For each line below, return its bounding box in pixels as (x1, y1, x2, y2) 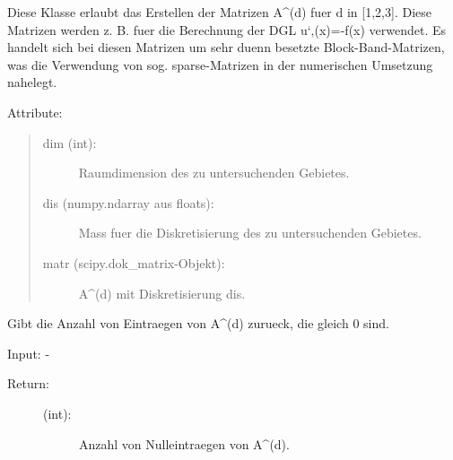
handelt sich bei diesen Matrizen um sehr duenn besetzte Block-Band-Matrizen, (7, 38, 445, 56)
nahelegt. (7, 73, 57, 91)
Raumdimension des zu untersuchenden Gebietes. (78, 163, 350, 182)
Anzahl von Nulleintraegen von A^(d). (79, 434, 290, 453)
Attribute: (7, 102, 63, 121)
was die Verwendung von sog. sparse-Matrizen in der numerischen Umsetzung (7, 55, 433, 74)
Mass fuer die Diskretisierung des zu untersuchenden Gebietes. (78, 223, 422, 242)
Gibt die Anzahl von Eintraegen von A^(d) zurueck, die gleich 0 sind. (7, 314, 389, 333)
